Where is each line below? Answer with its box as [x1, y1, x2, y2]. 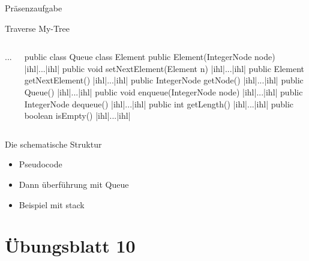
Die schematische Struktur [5, 137, 102, 150]
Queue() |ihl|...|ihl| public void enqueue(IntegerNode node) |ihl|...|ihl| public [24, 85, 303, 98]
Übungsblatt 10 [5, 233, 136, 258]
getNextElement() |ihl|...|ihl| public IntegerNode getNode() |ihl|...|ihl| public [24, 74, 304, 86]
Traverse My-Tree [5, 22, 70, 34]
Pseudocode [19, 158, 62, 170]
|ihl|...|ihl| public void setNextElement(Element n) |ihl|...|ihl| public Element [24, 62, 304, 74]
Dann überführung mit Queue [19, 178, 129, 190]
